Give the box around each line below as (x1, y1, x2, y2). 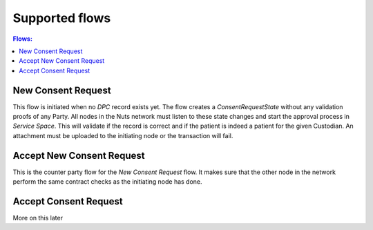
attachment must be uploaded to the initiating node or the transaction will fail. (12, 131, 233, 140)
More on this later (12, 214, 64, 222)
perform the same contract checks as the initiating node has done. (12, 178, 203, 186)
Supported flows (12, 10, 111, 26)
